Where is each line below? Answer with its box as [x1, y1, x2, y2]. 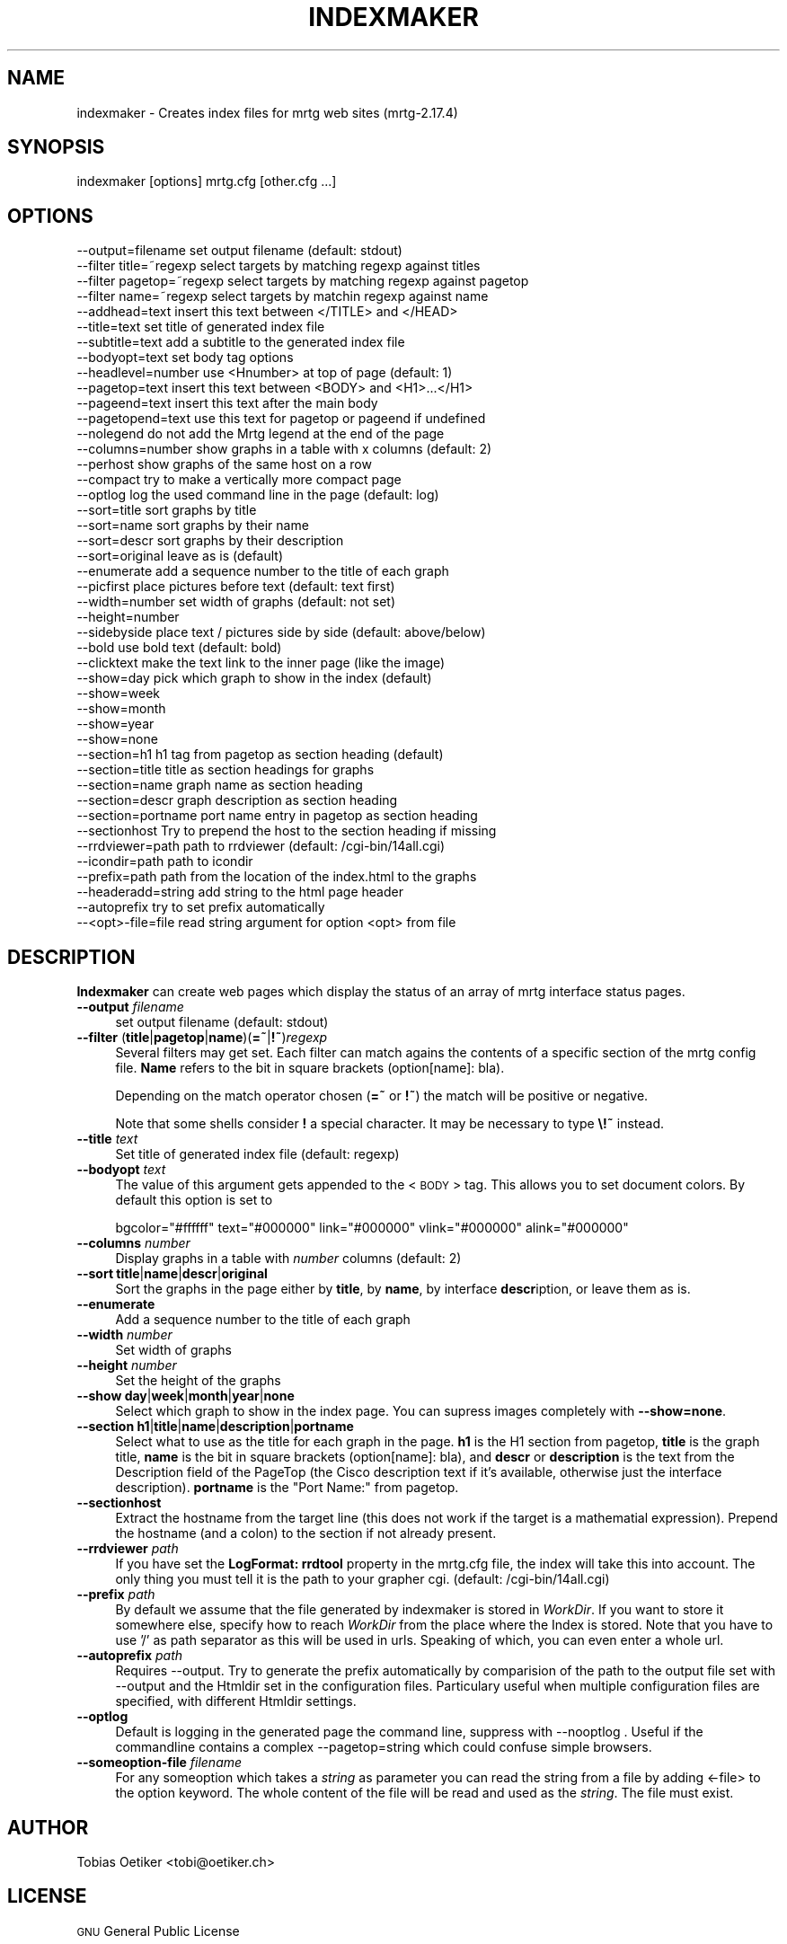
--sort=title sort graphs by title [76, 502, 257, 518]
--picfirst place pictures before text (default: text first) [76, 579, 395, 595]
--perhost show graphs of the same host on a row [76, 456, 372, 473]
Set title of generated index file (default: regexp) [115, 1146, 400, 1162]
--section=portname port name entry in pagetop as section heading [76, 808, 478, 824]
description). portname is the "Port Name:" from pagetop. [115, 1480, 459, 1496]
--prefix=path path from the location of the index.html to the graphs [76, 869, 477, 885]
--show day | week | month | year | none [76, 1388, 295, 1404]
